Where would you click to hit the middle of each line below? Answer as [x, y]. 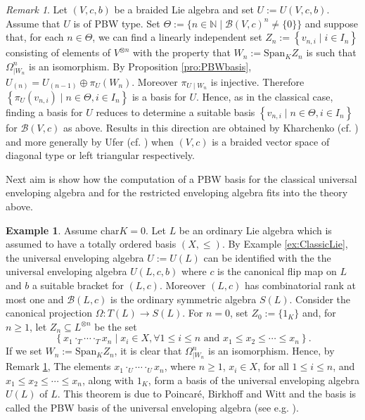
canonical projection [49, 313]
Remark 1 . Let [37, 9]
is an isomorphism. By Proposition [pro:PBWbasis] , [140, 66]
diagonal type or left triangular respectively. [100, 155]
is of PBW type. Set [117, 23]
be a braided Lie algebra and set [184, 9]
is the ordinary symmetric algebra [184, 299]
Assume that [33, 23]
